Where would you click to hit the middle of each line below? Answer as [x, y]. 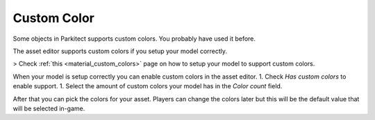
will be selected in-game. [49, 108]
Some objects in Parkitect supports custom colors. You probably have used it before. [134, 39]
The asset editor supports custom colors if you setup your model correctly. [120, 51]
